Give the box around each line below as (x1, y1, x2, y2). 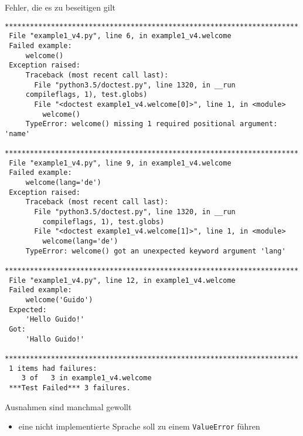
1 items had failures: (9, 364, 97, 373)
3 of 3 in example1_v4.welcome (21, 374, 152, 383)
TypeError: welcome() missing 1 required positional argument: (25, 120, 278, 129)
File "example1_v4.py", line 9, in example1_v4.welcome (9, 158, 231, 167)
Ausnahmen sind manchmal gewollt (5, 400, 132, 413)
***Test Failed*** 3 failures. (9, 383, 131, 392)
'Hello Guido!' (25, 315, 85, 324)
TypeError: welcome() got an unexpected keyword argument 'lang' (25, 246, 286, 255)
